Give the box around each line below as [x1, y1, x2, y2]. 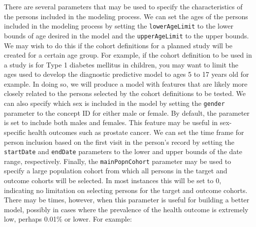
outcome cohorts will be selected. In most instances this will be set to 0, [4, 175, 222, 185]
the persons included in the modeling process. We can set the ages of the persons [4, 11, 248, 21]
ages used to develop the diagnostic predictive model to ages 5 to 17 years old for [4, 69, 249, 79]
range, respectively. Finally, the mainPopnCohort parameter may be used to [4, 156, 231, 166]
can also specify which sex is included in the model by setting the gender [4, 98, 225, 108]
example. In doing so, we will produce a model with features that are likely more [4, 78, 248, 89]
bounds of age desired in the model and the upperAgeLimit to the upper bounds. [4, 30, 249, 40]
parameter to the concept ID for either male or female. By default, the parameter [4, 107, 250, 118]
